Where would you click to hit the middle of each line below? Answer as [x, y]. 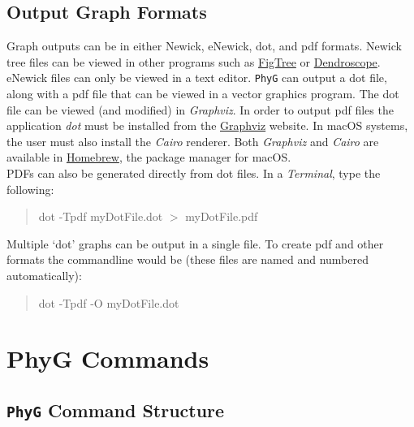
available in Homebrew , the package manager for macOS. [149, 157]
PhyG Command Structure [116, 410]
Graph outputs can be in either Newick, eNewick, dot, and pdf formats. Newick [204, 46]
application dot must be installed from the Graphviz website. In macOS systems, [207, 125]
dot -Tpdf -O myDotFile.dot [109, 302]
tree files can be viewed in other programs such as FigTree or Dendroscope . [194, 61]
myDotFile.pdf [222, 216]
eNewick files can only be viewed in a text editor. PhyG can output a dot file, [197, 78]
